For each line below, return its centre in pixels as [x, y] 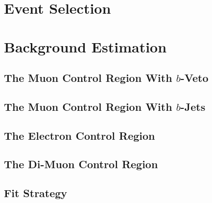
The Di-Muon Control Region [81, 164]
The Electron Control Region [80, 135]
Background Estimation [85, 46]
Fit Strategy [36, 193]
